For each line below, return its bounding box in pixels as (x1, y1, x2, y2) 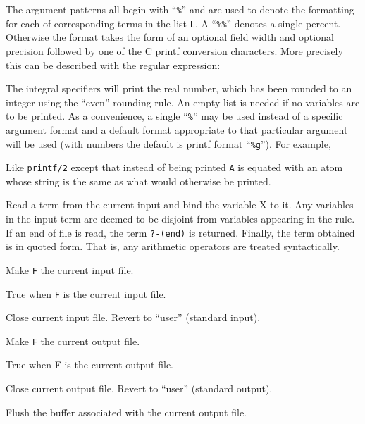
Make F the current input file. (6, 262, 134, 277)
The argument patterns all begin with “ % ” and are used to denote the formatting (6, 2, 354, 16)
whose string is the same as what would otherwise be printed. (6, 173, 271, 188)
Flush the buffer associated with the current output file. (6, 404, 247, 419)
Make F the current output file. (6, 333, 140, 348)
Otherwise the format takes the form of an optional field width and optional (6, 30, 334, 44)
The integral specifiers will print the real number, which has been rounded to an (6, 81, 352, 96)
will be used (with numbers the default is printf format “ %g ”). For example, (6, 136, 331, 151)
